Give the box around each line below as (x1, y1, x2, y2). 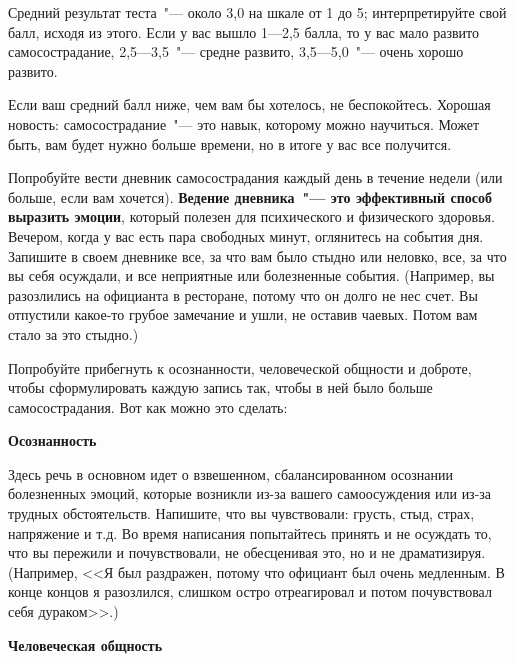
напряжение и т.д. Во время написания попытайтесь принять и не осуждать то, (8, 522, 492, 543)
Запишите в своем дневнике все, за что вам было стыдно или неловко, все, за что (8, 245, 507, 266)
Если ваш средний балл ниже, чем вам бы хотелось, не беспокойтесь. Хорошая (8, 94, 491, 115)
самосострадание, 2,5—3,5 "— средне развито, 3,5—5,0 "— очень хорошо (8, 41, 464, 62)
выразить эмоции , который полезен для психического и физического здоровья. (8, 206, 495, 227)
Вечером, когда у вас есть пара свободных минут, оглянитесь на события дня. (8, 225, 484, 246)
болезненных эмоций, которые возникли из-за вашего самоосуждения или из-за (8, 483, 492, 504)
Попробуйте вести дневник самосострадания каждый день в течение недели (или (8, 167, 503, 188)
